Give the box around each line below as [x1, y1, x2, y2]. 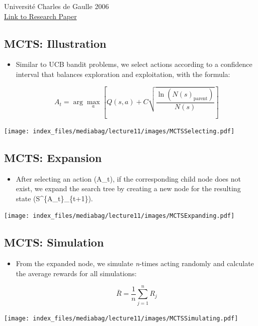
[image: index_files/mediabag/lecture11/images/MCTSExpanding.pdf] [4, 212, 235, 220]
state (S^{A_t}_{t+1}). [16, 193, 93, 203]
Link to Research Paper [4, 11, 77, 21]
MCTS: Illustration [4, 35, 107, 51]
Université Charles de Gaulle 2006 [4, 1, 109, 11]
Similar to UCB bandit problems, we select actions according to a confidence [16, 59, 252, 69]
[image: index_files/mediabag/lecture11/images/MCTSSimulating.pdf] [4, 314, 238, 322]
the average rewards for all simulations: [16, 268, 137, 278]
